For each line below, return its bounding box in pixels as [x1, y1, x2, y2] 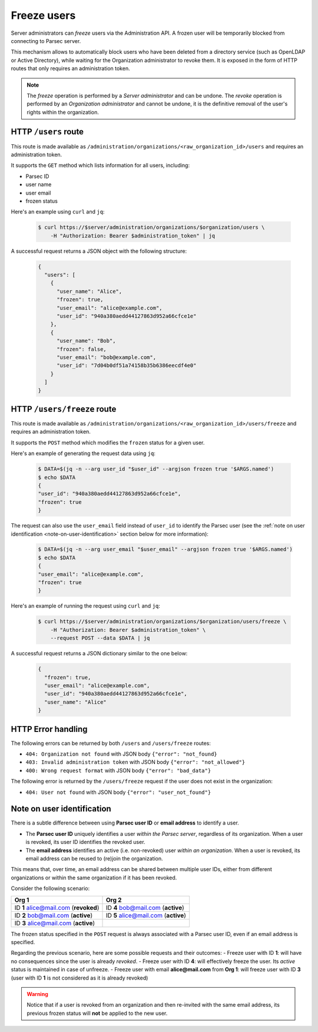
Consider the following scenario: [11, 885, 90, 892]
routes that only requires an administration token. [11, 65, 130, 72]
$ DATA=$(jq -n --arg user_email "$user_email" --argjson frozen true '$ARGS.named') [38, 546, 293, 553]
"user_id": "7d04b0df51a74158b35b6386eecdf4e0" [57, 362, 197, 369]
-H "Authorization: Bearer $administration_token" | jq [50, 232, 216, 239]
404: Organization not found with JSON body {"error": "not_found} [25, 750, 217, 757]
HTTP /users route [11, 127, 84, 137]
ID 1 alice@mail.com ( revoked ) [14, 904, 100, 912]
